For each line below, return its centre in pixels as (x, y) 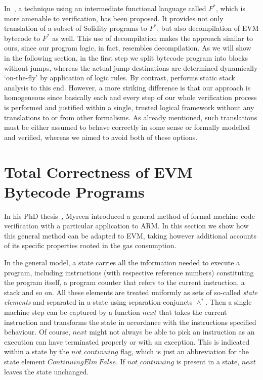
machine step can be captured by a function (72, 312)
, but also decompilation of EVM (208, 28)
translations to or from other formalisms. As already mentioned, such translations (131, 117)
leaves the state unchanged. (47, 371)
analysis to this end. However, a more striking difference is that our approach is (127, 87)
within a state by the (37, 351)
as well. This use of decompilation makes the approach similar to (152, 38)
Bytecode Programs (74, 191)
